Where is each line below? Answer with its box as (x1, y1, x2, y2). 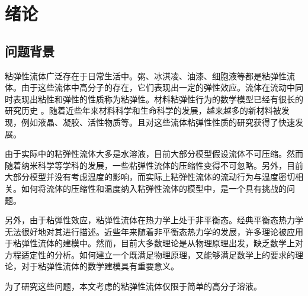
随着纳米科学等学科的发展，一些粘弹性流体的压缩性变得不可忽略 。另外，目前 (5, 159, 303, 171)
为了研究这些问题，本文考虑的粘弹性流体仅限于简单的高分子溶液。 (5, 280, 262, 292)
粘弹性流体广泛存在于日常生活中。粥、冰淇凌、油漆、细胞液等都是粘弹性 (5, 69, 287, 82)
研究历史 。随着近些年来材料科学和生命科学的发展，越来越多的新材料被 (5, 104, 281, 117)
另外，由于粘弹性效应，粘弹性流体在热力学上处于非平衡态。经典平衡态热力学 (5, 214, 303, 226)
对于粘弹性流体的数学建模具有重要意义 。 (21, 260, 179, 272)
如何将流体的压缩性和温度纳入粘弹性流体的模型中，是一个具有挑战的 (21, 182, 287, 194)
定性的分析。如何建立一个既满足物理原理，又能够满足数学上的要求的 (29, 248, 295, 260)
